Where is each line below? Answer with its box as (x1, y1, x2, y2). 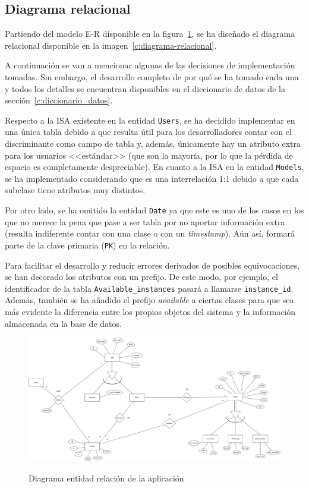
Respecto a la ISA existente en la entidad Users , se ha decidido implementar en (5, 114, 295, 126)
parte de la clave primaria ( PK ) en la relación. (5, 238, 170, 251)
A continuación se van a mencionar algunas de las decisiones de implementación (5, 59, 295, 71)
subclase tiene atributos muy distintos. (5, 184, 146, 196)
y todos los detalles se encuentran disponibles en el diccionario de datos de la (5, 82, 285, 95)
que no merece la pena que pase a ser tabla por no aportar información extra (5, 215, 285, 228)
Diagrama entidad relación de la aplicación (29, 471, 184, 484)
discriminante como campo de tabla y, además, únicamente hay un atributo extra (5, 137, 301, 150)
